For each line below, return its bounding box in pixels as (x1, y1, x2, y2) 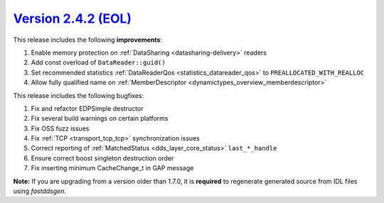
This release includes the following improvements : (13, 35, 163, 44)
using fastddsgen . (13, 187, 67, 195)
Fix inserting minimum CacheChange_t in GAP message (31, 164, 194, 172)
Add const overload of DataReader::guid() (31, 58, 166, 67)
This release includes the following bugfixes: (13, 91, 144, 99)
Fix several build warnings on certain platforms (31, 114, 169, 123)
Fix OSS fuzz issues (31, 124, 90, 133)
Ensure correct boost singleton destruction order (31, 153, 174, 163)
